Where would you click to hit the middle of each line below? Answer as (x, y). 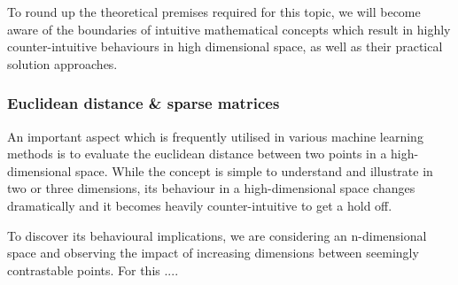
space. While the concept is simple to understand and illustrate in (254, 170)
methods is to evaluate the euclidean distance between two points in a (197, 154)
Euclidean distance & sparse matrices (144, 103)
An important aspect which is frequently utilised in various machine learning (215, 136)
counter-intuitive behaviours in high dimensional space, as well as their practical (225, 46)
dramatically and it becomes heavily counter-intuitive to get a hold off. (200, 205)
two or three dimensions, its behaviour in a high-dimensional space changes (211, 188)
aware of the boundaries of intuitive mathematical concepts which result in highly (229, 29)
